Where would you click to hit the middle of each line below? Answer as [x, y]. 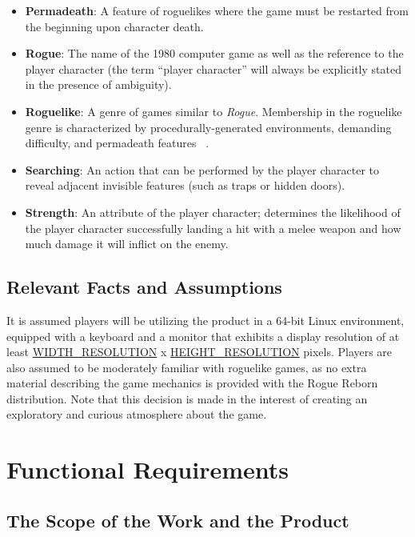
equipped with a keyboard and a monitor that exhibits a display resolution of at [203, 336]
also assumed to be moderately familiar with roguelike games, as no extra [187, 367]
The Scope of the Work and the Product [178, 520]
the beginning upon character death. [114, 26]
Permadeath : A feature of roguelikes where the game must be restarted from [217, 10]
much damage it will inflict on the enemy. [127, 244]
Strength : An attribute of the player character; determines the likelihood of [213, 212]
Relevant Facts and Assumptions [144, 287]
